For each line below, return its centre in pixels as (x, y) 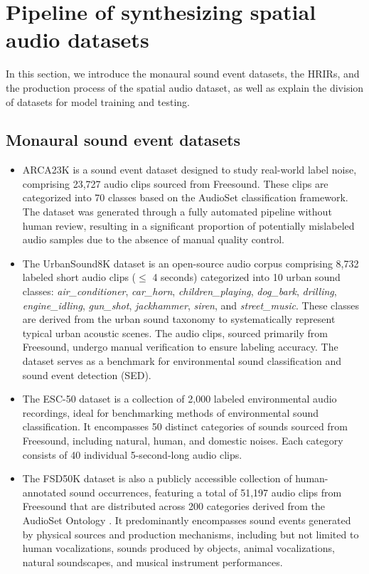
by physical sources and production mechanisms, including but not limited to (191, 534)
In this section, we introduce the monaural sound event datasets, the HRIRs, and (183, 74)
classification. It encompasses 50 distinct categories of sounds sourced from (185, 426)
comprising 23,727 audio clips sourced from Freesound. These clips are (175, 183)
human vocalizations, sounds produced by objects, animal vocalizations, (178, 548)
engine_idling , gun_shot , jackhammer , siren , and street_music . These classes (191, 305)
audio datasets (77, 39)
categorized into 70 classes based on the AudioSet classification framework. (185, 197)
